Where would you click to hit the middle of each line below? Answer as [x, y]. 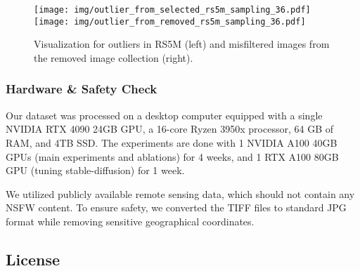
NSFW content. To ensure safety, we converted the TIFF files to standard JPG [176, 207]
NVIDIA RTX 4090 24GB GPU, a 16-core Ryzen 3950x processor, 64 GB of [170, 129]
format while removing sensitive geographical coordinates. [130, 221]
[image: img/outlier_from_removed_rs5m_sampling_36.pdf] [170, 21]
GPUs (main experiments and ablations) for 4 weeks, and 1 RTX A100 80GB [172, 156]
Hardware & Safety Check [82, 89]
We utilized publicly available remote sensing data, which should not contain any [180, 193]
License [33, 259]
